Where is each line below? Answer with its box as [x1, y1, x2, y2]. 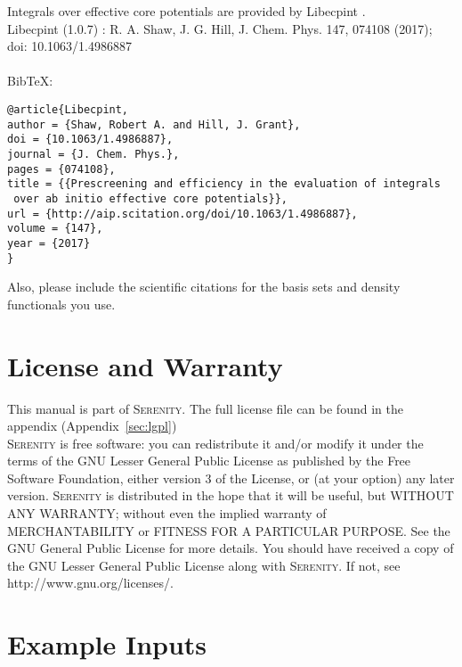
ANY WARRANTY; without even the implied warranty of [7, 504, 327, 523]
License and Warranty [7, 347, 283, 383]
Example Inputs [7, 626, 207, 663]
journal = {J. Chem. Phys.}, [7, 147, 180, 161]
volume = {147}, [7, 222, 103, 235]
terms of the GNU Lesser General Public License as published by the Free [7, 451, 411, 470]
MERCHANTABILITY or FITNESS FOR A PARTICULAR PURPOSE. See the [7, 521, 450, 539]
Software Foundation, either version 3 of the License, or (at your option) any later [7, 468, 455, 487]
